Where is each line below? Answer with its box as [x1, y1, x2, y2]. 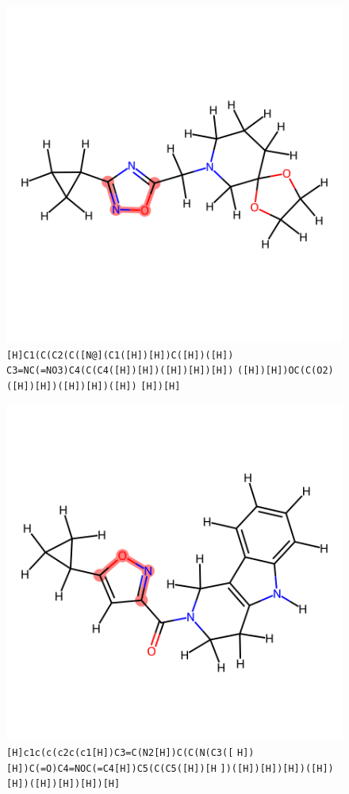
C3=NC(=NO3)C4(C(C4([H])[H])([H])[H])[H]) [6, 365, 234, 377]
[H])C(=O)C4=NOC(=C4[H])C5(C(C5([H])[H [6, 762, 217, 774]
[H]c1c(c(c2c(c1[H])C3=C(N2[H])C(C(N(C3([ [6, 747, 234, 759]
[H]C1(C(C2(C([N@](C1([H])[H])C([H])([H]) [6, 349, 234, 361]
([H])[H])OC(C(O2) [237, 365, 334, 377]
